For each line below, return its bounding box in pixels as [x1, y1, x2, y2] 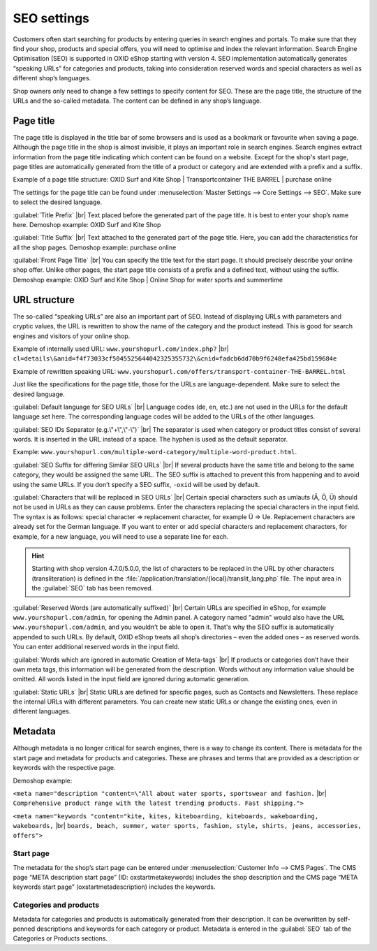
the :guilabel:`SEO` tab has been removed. [31, 584, 154, 593]
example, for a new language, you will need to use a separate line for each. [13, 532, 229, 541]
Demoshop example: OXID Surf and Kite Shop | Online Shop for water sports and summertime [13, 275, 283, 284]
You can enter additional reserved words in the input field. [13, 643, 180, 651]
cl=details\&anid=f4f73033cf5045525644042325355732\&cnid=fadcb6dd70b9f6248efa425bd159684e [13, 355, 337, 363]
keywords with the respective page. [13, 764, 116, 772]
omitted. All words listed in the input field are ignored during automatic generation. [13, 675, 250, 683]
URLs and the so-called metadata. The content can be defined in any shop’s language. [13, 96, 262, 105]
